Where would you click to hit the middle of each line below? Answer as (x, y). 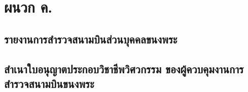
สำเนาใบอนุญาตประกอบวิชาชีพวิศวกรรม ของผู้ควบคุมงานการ (124, 68)
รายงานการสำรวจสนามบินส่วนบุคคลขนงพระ (91, 39)
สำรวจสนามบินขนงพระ (49, 83)
